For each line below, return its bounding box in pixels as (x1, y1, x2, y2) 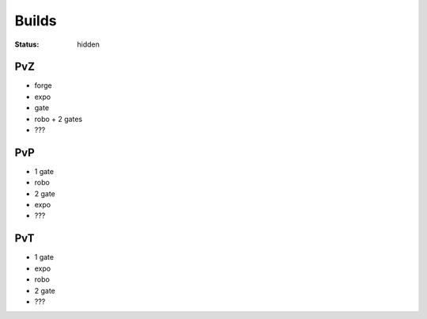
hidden (77, 40, 100, 49)
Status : (14, 40, 40, 49)
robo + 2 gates (34, 114, 83, 123)
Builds (14, 12, 57, 29)
